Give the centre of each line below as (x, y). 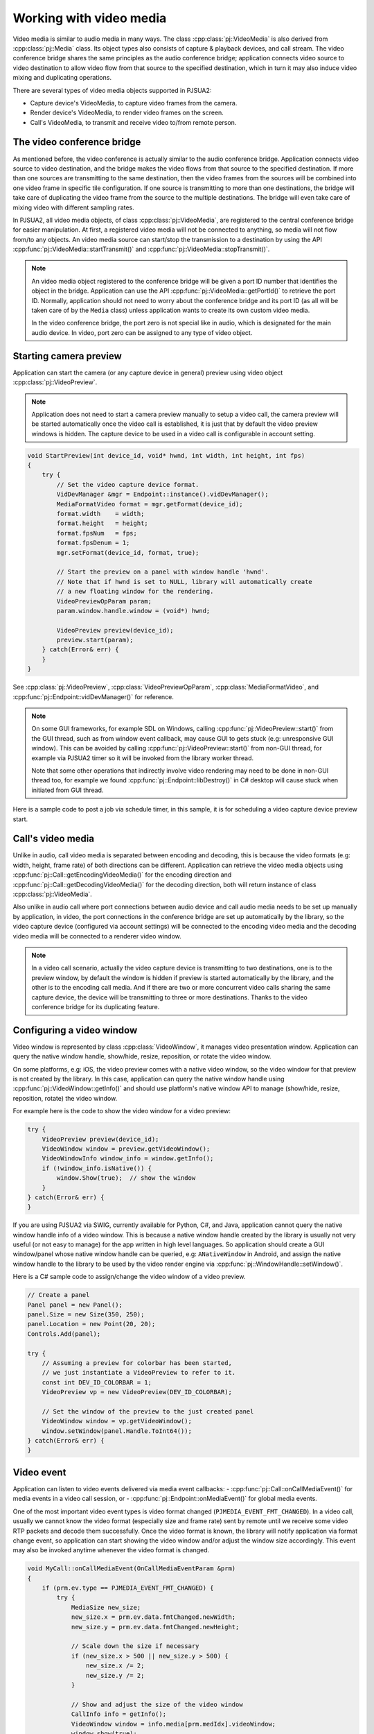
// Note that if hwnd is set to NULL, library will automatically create (185, 582)
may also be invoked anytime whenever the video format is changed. (111, 1550)
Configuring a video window (75, 1030)
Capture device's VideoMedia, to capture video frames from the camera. (134, 103)
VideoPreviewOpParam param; (104, 601)
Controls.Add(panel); (64, 1334)
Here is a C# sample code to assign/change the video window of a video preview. (129, 1277)
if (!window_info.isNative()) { (97, 1168)
